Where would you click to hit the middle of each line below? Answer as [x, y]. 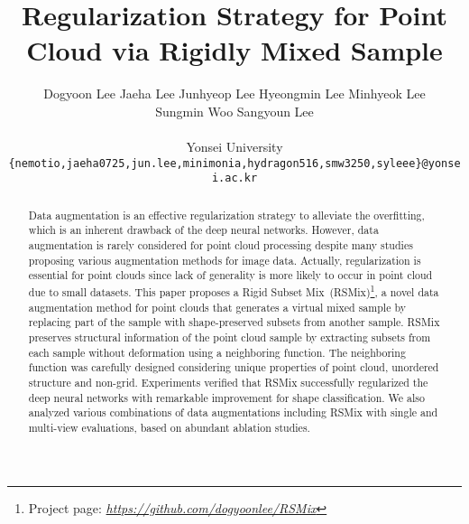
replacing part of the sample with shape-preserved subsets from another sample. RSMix [234, 322]
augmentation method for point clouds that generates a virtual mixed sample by [217, 307]
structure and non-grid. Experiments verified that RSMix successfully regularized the [228, 382]
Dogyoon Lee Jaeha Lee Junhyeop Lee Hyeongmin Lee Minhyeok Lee [234, 94]
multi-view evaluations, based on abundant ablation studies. [169, 427]
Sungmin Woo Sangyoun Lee [234, 111]
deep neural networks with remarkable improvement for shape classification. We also [226, 397]
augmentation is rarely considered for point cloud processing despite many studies [221, 245]
